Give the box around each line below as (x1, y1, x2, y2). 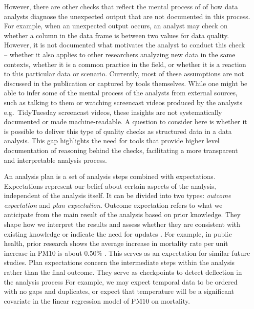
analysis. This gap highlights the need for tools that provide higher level (4, 135, 220, 146)
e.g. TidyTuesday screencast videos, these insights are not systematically (4, 107, 222, 117)
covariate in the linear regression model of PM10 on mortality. (4, 295, 190, 306)
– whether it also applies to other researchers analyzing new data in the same (4, 49, 235, 59)
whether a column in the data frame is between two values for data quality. (4, 30, 229, 40)
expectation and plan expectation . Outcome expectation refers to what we (4, 199, 223, 210)
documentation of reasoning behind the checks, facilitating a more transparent (4, 145, 238, 155)
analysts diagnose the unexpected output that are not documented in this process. (4, 11, 250, 21)
